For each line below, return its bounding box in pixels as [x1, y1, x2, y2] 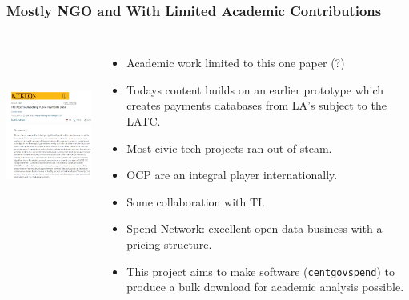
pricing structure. [126, 235, 212, 252]
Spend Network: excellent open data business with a [126, 220, 383, 237]
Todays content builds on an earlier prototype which [126, 81, 384, 98]
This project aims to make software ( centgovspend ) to [126, 262, 395, 279]
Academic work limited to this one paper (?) [126, 54, 345, 71]
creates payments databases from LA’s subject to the [126, 97, 387, 114]
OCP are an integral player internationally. [126, 166, 338, 183]
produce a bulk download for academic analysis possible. [126, 278, 404, 295]
